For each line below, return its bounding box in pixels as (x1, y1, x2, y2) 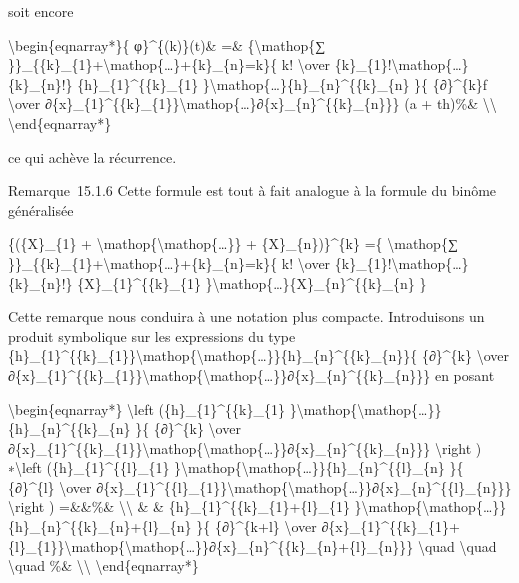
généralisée (8, 199, 74, 220)
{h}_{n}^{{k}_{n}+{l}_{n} (8, 516, 192, 537)
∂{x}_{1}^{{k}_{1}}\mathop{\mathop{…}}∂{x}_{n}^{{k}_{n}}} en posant (8, 364, 495, 385)
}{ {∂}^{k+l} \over (196, 516, 317, 537)
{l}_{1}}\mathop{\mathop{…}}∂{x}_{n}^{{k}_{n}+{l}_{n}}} (8, 535, 414, 556)
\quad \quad (417, 535, 497, 556)
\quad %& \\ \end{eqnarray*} (8, 555, 199, 576)
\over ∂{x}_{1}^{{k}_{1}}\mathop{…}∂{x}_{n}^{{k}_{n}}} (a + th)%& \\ (8, 93, 497, 114)
